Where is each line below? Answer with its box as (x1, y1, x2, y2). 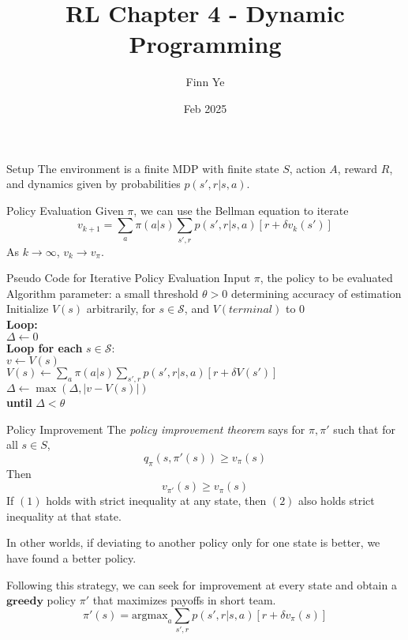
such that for (333, 420, 395, 437)
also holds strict (298, 492, 375, 509)
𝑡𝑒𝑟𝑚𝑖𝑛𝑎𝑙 (229, 304, 273, 316)
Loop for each (6, 339, 83, 356)
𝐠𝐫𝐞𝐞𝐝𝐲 (6, 596, 43, 608)
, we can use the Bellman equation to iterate (133, 201, 349, 218)
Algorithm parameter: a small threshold (6, 284, 199, 301)
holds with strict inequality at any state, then (46, 492, 267, 509)
